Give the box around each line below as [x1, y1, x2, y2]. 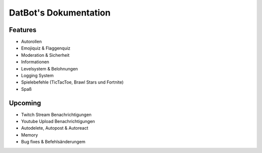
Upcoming [9, 99, 41, 107]
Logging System [21, 73, 54, 79]
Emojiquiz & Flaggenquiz [21, 45, 70, 51]
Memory [21, 132, 38, 138]
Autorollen [21, 39, 42, 45]
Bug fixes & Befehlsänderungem [21, 139, 86, 145]
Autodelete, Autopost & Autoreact [21, 125, 88, 131]
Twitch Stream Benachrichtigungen [21, 112, 92, 118]
